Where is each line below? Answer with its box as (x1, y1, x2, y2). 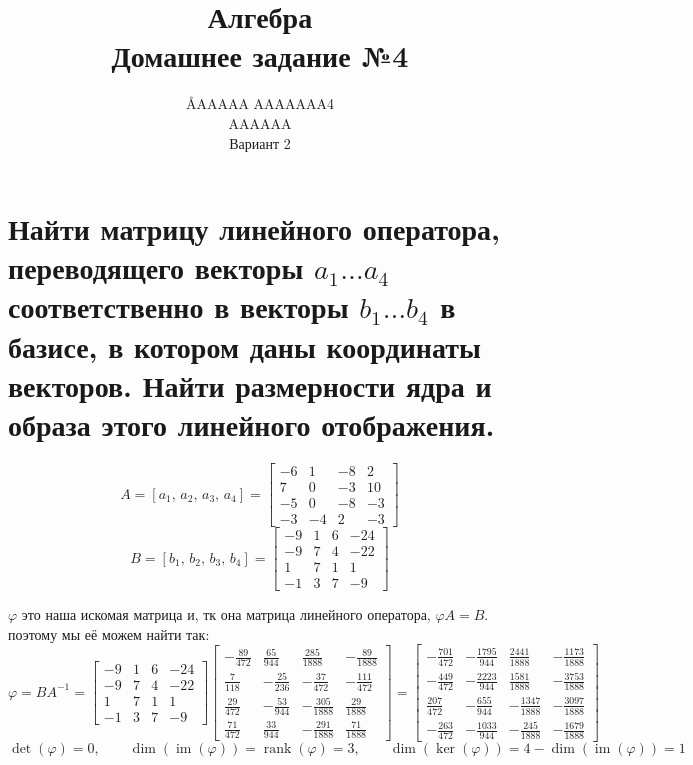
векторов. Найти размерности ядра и (8, 364, 492, 405)
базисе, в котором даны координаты (8, 325, 481, 366)
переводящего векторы (8, 247, 304, 288)
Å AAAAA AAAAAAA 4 (185, 93, 335, 114)
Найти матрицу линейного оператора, (8, 208, 501, 249)
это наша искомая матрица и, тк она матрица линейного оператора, (21, 604, 431, 625)
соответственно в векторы (8, 286, 349, 327)
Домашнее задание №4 (111, 35, 409, 76)
